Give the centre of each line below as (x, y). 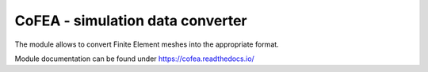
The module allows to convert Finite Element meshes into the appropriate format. (147, 44)
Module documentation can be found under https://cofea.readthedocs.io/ (135, 59)
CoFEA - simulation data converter (131, 21)
